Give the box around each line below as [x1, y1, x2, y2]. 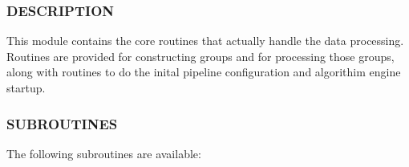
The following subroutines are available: [6, 145, 201, 161]
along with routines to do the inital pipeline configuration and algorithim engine [6, 63, 401, 80]
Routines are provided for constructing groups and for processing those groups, [6, 47, 395, 64]
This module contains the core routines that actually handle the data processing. [6, 32, 404, 49]
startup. [6, 79, 46, 96]
